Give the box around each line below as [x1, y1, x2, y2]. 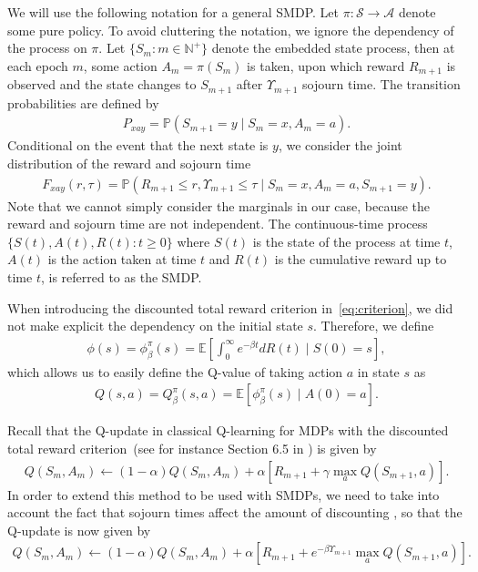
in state [357, 362, 400, 381]
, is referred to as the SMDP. [40, 267, 202, 286]
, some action [83, 56, 158, 75]
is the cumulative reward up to [274, 250, 447, 269]
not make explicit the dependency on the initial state [7, 316, 303, 335]
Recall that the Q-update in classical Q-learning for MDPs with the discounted [7, 421, 449, 440]
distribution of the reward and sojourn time [7, 153, 251, 172]
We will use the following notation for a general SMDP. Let [7, 3, 339, 21]
